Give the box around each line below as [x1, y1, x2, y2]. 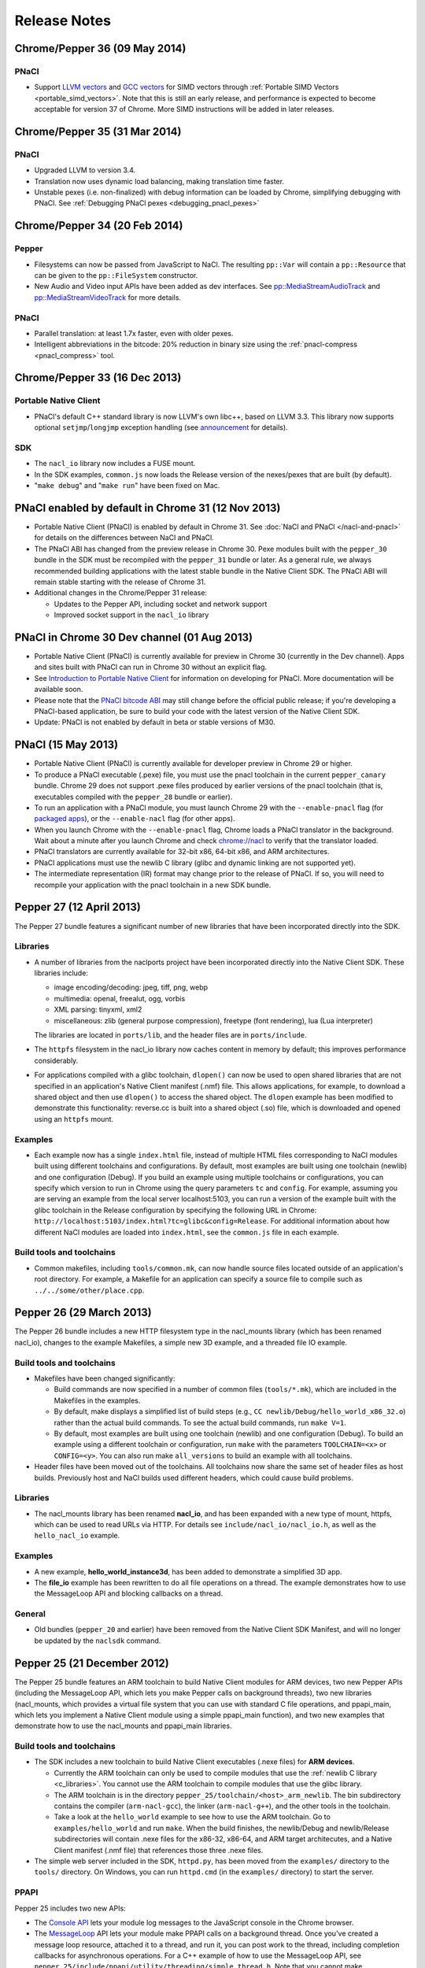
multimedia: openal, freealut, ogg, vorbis [54, 993, 186, 1003]
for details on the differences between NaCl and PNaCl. [34, 533, 214, 542]
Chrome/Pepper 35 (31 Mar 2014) [14, 124, 182, 138]
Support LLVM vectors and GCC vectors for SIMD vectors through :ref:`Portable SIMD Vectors [34, 83, 339, 92]
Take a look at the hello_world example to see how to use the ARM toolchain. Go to [54, 1812, 331, 1822]
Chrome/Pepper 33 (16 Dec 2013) [14, 371, 182, 385]
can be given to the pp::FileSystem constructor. [34, 270, 198, 279]
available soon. [34, 685, 83, 694]
